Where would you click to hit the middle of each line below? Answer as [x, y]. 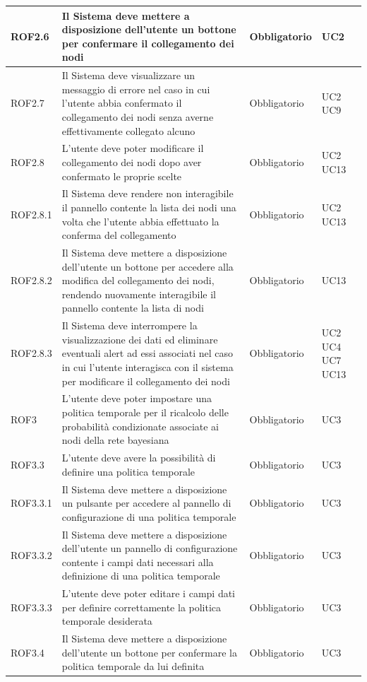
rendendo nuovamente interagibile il [139, 294]
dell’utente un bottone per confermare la [149, 652]
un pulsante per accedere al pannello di [146, 503]
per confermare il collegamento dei [148, 43]
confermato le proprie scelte [122, 176]
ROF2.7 [28, 103]
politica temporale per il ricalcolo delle [145, 412]
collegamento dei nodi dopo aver [132, 161]
